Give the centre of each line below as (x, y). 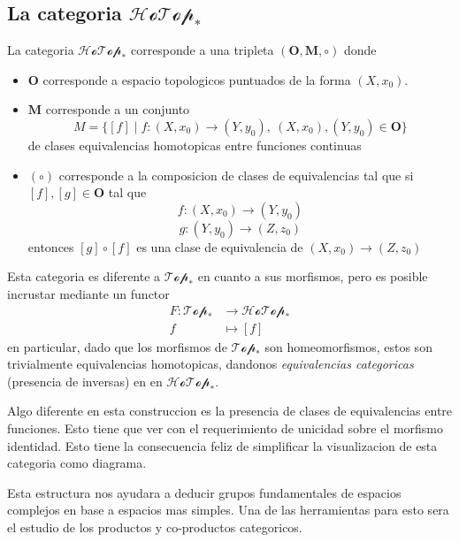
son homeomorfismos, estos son (348, 346)
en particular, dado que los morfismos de (117, 346)
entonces (51, 246)
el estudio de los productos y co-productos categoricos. (155, 527)
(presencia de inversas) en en (85, 381)
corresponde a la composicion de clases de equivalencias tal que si (236, 175)
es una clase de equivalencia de (220, 246)
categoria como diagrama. (77, 463)
